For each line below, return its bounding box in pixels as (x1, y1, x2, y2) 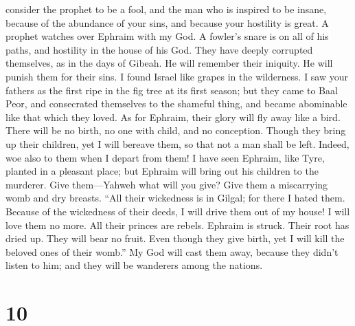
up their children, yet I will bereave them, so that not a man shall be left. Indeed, (5, 136, 350, 151)
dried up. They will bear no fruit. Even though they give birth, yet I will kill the (5, 231, 345, 246)
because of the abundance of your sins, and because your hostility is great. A (5, 15, 329, 30)
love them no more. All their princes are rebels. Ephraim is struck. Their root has (5, 217, 350, 232)
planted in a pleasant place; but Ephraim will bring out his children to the (5, 164, 319, 178)
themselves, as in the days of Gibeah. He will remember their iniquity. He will (5, 56, 333, 70)
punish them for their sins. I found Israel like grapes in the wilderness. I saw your (5, 69, 349, 83)
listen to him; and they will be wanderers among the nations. (5, 258, 263, 272)
